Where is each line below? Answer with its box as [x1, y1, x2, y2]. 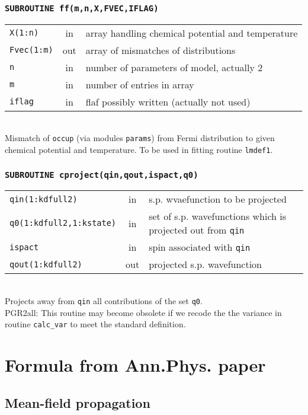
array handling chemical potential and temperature [85, 25, 298, 40]
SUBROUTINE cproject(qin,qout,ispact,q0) [5, 170, 198, 180]
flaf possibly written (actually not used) [85, 94, 251, 108]
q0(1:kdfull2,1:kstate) [9, 218, 117, 228]
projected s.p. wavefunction [149, 257, 262, 272]
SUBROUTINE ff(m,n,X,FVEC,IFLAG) [5, 3, 159, 13]
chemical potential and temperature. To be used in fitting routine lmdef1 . [5, 143, 273, 156]
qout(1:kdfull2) [9, 259, 82, 269]
